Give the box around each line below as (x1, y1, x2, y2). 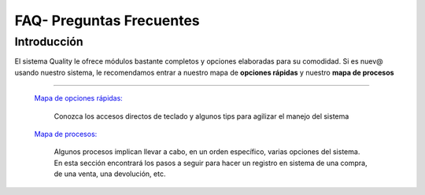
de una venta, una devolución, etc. (54, 169, 166, 178)
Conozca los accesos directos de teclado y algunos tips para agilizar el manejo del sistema (54, 111, 349, 121)
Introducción (14, 35, 83, 49)
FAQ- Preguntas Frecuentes (14, 12, 200, 29)
